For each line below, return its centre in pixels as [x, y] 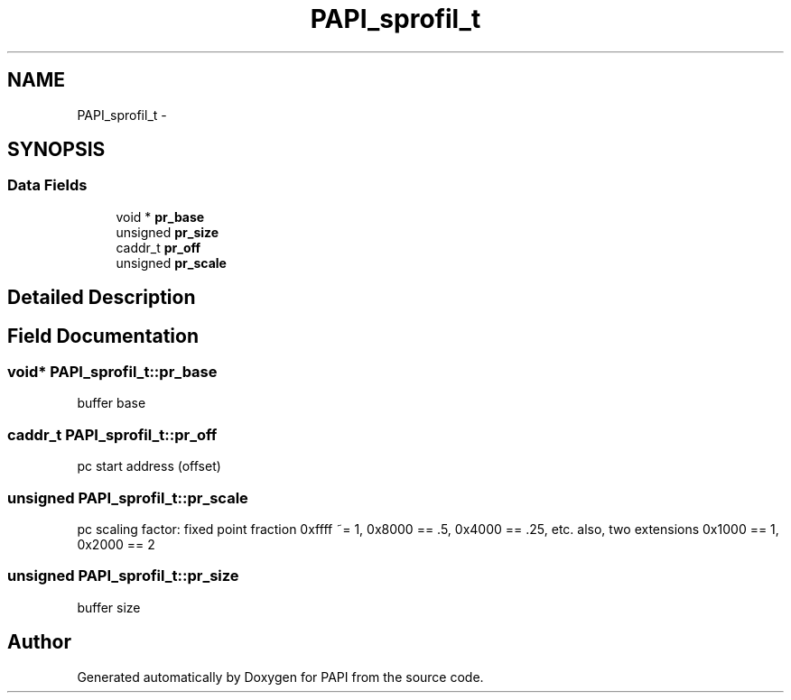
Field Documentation [103, 336]
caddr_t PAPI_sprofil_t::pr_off [112, 434]
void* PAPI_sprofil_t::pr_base [112, 372]
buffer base [112, 403]
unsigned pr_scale [171, 262]
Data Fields [47, 185]
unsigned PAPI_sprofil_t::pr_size [123, 576]
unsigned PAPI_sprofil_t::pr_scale [128, 497]
